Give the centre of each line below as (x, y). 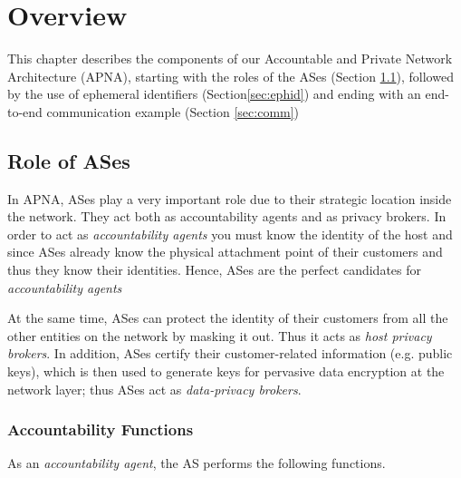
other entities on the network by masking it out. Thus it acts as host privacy (220, 335)
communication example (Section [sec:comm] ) (173, 111)
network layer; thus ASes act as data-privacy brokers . (154, 389)
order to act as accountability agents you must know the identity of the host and (230, 234)
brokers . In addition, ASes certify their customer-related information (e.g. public (230, 353)
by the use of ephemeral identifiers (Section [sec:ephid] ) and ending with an (214, 94)
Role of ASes (69, 160)
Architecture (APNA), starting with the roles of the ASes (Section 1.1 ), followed (230, 76)
